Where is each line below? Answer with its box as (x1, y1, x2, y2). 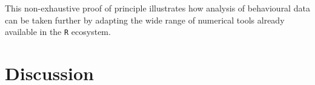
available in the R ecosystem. (5, 25, 111, 38)
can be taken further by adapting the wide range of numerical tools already (5, 13, 285, 26)
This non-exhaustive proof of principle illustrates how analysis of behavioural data (5, 2, 310, 14)
